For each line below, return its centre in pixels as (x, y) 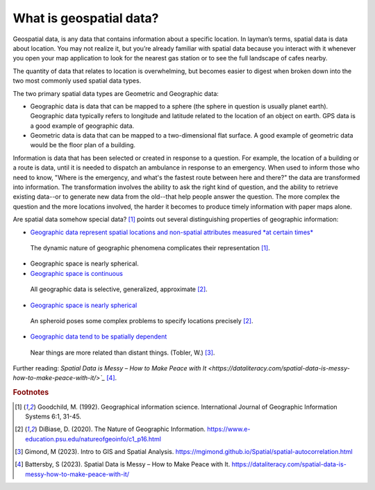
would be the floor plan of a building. (83, 145)
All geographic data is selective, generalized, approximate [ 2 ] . (119, 289)
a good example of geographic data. (82, 126)
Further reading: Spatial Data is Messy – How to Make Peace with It (110, 368)
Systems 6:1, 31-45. (53, 416)
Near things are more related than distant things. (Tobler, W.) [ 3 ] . (123, 352)
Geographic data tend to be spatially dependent (99, 336)
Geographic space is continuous (76, 273)
